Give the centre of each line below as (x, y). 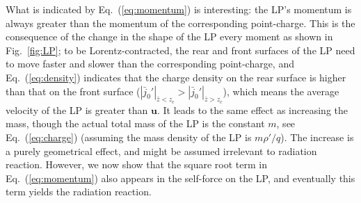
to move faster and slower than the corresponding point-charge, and (150, 64)
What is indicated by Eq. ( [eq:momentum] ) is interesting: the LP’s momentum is (179, 9)
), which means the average (281, 91)
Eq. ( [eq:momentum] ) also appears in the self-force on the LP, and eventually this (180, 178)
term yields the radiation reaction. (79, 192)
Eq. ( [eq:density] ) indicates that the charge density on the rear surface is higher (176, 77)
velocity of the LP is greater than (77, 109)
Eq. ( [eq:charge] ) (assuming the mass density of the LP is (129, 137)
